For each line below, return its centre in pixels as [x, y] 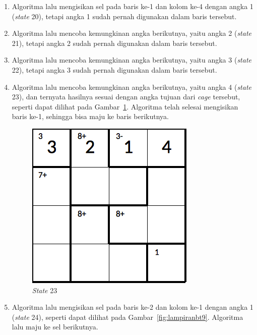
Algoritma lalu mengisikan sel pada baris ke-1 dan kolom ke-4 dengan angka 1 [133, 6]
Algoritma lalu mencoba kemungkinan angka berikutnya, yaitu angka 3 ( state [132, 60]
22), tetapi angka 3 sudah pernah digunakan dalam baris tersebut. [114, 69]
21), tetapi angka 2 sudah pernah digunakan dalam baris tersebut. [114, 43]
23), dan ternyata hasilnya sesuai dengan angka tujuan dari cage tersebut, [126, 97]
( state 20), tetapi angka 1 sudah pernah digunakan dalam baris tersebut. [124, 16]
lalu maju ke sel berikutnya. [55, 327]
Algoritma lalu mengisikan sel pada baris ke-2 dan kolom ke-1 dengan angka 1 [133, 307]
